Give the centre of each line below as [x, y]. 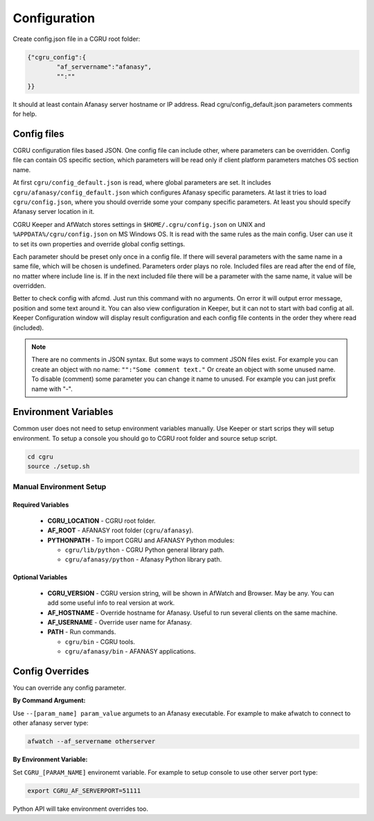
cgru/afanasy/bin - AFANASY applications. [130, 652]
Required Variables [41, 505]
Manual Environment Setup [60, 486]
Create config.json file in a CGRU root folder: [77, 39]
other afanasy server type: [51, 723]
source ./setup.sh [59, 466]
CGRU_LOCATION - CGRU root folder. [101, 520]
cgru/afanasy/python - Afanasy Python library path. [143, 559]
